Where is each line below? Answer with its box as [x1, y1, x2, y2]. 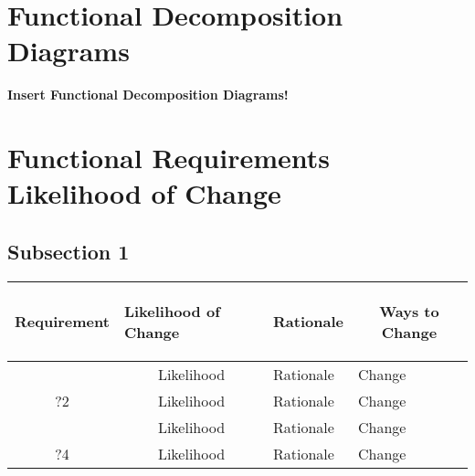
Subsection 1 [7, 237, 130, 265]
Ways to [379, 300, 439, 322]
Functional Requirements [7, 139, 330, 176]
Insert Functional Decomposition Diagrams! [7, 85, 289, 104]
